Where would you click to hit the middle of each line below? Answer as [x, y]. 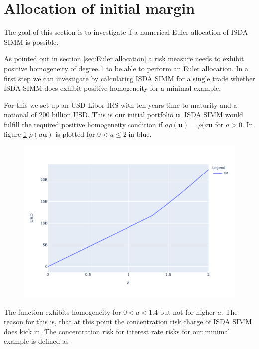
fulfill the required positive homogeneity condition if [83, 124]
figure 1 [15, 134]
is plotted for [75, 134]
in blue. [140, 134]
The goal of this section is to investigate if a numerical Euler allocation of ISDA [126, 32]
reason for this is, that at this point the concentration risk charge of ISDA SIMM [128, 321]
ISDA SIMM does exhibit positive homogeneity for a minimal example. [113, 88]
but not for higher [188, 311]
